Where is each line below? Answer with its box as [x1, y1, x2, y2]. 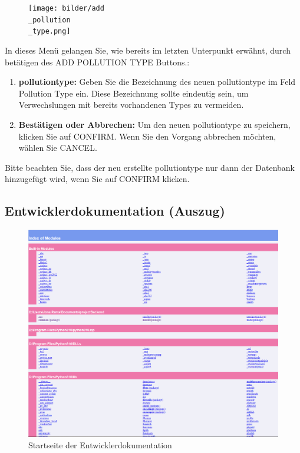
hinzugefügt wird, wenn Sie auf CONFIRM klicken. [5, 173, 190, 185]
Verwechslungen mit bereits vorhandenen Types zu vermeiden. [18, 98, 244, 111]
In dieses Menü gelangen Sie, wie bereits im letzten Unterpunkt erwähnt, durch [5, 44, 291, 56]
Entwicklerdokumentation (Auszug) [5, 201, 225, 220]
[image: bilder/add [28, 4, 104, 12]
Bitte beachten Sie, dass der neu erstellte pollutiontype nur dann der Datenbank [5, 161, 295, 173]
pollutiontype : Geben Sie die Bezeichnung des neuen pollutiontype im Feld [18, 75, 296, 88]
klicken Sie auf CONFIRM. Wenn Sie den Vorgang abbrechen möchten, [18, 130, 276, 142]
